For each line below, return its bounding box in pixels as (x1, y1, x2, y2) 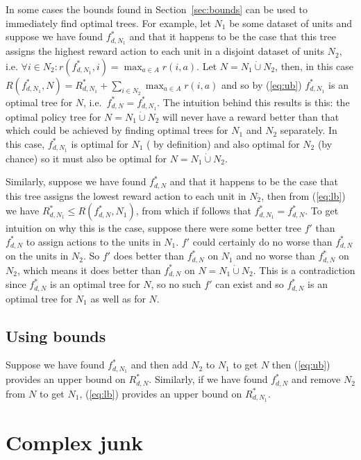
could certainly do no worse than (192, 234, 333, 248)
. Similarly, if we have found (149, 372, 268, 386)
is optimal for (71, 136, 128, 151)
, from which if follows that (135, 203, 251, 218)
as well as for (90, 291, 146, 305)
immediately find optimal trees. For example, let (6, 15, 211, 30)
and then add (131, 357, 188, 372)
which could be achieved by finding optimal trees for (6, 123, 228, 137)
